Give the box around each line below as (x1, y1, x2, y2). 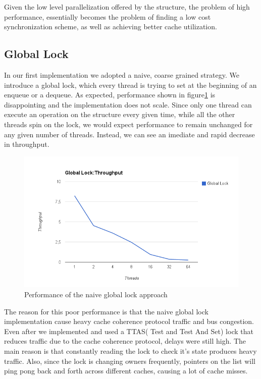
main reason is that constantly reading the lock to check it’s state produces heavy (4, 345, 257, 356)
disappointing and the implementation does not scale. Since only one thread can (4, 99, 252, 110)
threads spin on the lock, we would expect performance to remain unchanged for (4, 119, 253, 129)
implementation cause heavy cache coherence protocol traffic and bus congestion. (4, 316, 254, 327)
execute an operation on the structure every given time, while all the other (4, 109, 235, 120)
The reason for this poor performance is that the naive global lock (4, 306, 208, 316)
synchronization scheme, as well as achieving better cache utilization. (4, 21, 217, 32)
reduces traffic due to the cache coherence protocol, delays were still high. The (4, 336, 246, 346)
